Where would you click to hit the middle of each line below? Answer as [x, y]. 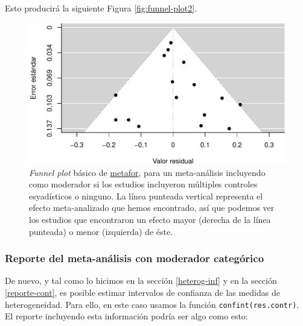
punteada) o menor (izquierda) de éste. [101, 231]
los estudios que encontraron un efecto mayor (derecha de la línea [150, 219]
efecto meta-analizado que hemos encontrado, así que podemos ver [152, 208]
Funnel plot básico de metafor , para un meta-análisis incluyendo [147, 172]
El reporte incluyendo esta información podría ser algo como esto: [126, 316]
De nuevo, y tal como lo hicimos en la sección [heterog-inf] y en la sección [141, 281]
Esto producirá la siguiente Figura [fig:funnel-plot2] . [101, 8]
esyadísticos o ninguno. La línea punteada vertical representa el [146, 196]
